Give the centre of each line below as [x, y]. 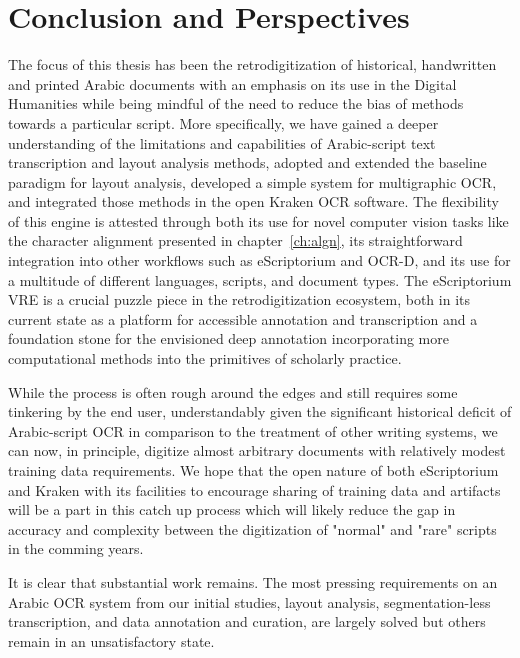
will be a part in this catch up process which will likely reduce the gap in [232, 509]
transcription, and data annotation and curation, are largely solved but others [247, 621]
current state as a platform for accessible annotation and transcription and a [243, 318]
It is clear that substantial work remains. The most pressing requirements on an [253, 581]
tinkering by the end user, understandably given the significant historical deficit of [260, 411]
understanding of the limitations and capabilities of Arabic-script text [222, 142]
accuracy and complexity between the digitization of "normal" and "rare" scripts [252, 528]
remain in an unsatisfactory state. [111, 640]
